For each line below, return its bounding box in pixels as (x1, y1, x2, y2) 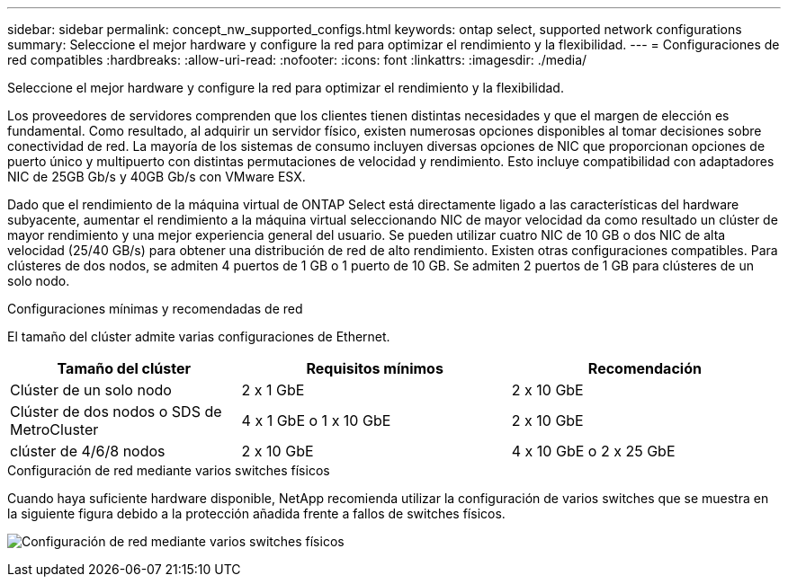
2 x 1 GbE (241, 381, 305, 399)
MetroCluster (10, 420, 99, 438)
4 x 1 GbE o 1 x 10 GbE (241, 411, 391, 429)
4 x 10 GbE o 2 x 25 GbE (511, 442, 676, 460)
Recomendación (587, 359, 702, 377)
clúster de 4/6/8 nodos (10, 442, 166, 460)
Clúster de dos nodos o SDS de (10, 403, 222, 420)
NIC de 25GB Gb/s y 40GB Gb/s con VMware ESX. (7, 169, 306, 184)
